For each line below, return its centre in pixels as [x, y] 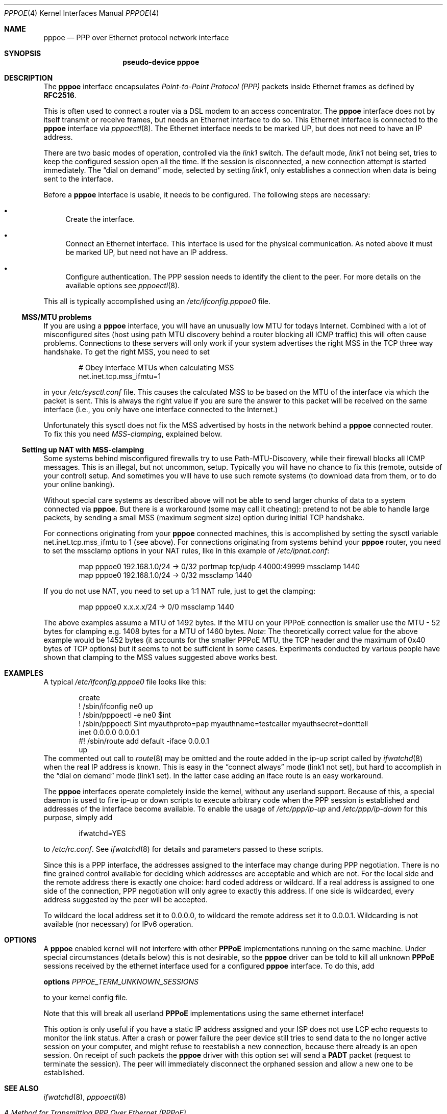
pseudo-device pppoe [161, 62]
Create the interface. [100, 219]
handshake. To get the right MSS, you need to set [127, 352]
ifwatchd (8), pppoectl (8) [85, 1097]
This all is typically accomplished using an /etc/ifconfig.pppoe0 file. [157, 301]
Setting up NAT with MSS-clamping [83, 450]
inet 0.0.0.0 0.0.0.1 [109, 732]
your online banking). [79, 484]
